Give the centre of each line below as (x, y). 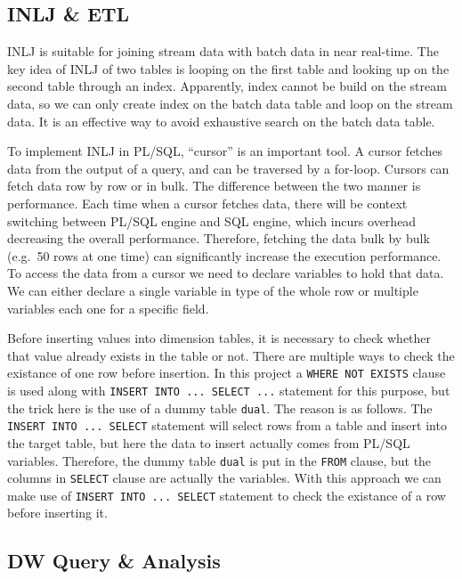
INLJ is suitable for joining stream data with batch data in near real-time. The (223, 51)
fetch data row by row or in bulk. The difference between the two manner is (214, 186)
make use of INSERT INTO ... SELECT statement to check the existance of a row (227, 495)
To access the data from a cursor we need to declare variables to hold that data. (226, 273)
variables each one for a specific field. (108, 308)
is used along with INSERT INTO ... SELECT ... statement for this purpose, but (229, 390)
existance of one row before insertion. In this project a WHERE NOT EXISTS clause (227, 373)
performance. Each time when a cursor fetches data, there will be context (207, 203)
